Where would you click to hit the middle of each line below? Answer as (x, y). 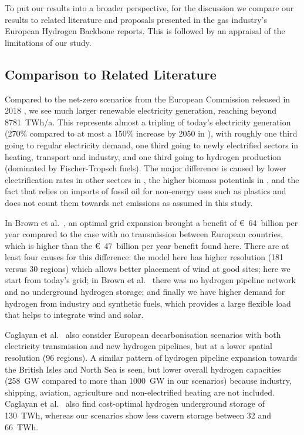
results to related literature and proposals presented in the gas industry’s (136, 19)
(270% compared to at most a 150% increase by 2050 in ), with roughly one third (151, 133)
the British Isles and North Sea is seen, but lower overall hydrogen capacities (143, 369)
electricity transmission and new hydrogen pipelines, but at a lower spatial (139, 346)
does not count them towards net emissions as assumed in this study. (129, 202)
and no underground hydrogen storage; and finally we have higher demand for (145, 292)
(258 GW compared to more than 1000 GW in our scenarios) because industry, (148, 381)
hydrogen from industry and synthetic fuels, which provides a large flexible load (148, 303)
